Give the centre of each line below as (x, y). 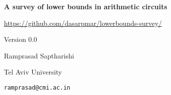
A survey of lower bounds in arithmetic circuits (86, 6)
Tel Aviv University (33, 72)
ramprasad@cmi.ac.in (37, 87)
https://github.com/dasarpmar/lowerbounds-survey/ (83, 23)
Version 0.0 (21, 39)
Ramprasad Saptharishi (39, 55)
